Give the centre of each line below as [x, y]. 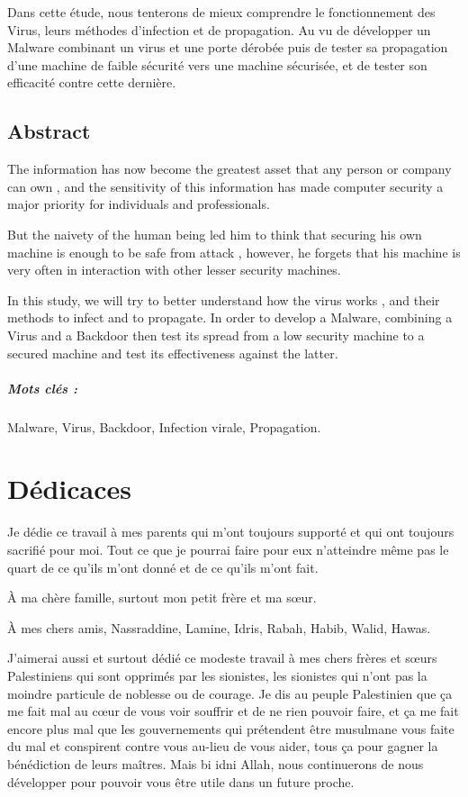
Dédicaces [70, 489]
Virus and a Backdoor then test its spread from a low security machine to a [216, 335]
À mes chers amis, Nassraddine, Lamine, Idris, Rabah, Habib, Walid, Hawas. [219, 627]
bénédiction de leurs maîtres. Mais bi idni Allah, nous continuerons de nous [216, 763]
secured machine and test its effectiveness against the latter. [173, 353]
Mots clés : [42, 388]
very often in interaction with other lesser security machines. [174, 270]
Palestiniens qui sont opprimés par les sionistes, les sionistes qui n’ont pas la [217, 675]
